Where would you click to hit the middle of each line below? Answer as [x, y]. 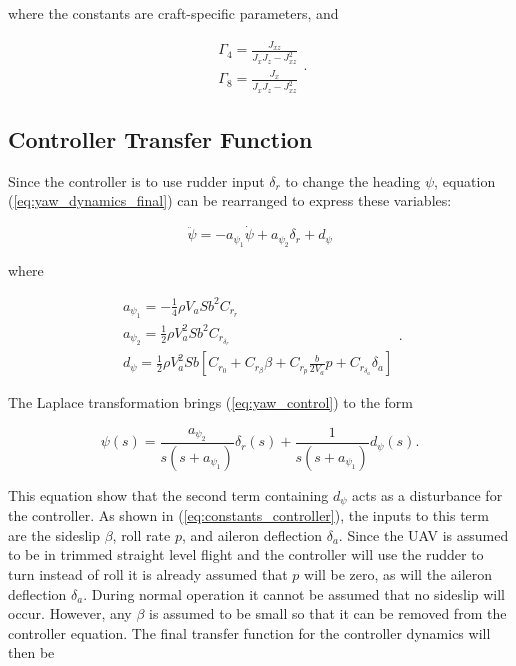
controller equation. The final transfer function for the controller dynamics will [249, 632]
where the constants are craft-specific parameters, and [173, 13]
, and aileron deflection [251, 534]
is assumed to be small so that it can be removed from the [328, 613]
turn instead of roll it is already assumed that [148, 574]
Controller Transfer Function [160, 139]
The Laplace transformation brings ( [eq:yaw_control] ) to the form [211, 402]
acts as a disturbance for [427, 494]
